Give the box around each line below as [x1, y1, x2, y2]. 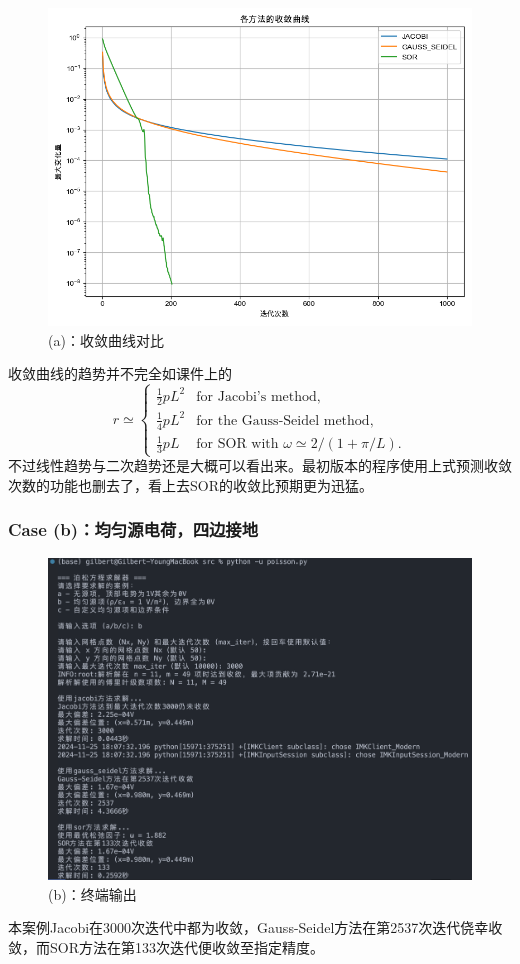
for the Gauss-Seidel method [196, 413, 370, 428]
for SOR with [196, 437, 279, 452]
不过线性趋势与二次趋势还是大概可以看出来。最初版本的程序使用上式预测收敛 [8, 455, 512, 476]
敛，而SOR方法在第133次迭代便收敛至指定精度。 [8, 937, 324, 957]
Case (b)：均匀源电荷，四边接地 [8, 517, 259, 542]
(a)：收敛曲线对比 [48, 329, 164, 350]
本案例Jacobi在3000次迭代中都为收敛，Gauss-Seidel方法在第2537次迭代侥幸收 [8, 917, 503, 938]
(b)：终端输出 [48, 883, 137, 904]
